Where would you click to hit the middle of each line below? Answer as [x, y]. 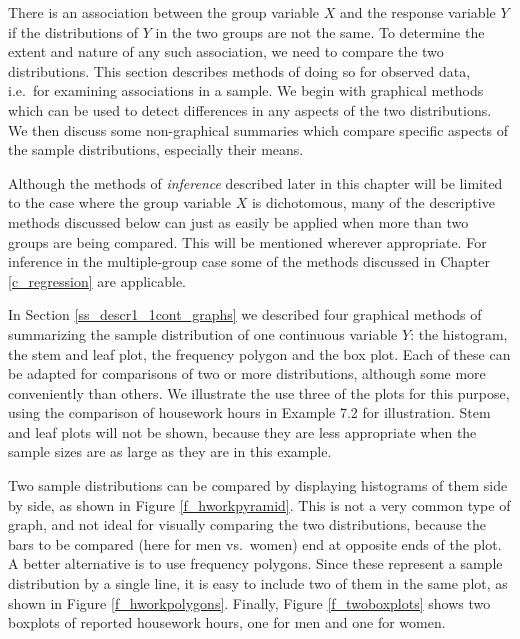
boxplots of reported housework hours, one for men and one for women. [227, 622]
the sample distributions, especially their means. [156, 149]
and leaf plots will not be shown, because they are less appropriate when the [242, 431]
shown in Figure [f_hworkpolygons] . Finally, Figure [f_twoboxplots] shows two [249, 602]
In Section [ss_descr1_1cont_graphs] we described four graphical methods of [245, 314]
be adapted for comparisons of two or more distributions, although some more [247, 373]
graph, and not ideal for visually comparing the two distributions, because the [247, 524]
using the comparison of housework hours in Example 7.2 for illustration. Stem [249, 412]
